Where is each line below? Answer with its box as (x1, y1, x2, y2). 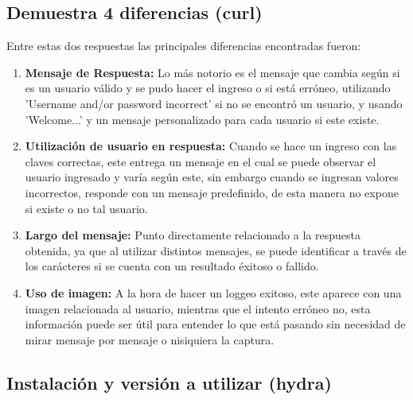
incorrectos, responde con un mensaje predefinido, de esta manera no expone (25, 184, 399, 200)
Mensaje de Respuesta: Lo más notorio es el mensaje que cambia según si (25, 64, 400, 80)
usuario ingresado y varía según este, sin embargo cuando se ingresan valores (25, 169, 399, 185)
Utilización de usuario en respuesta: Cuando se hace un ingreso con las (25, 138, 397, 154)
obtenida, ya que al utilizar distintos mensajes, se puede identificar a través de (25, 242, 407, 258)
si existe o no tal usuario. (25, 200, 148, 216)
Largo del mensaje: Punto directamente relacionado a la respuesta (25, 227, 360, 243)
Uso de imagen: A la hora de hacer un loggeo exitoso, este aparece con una (25, 284, 402, 301)
